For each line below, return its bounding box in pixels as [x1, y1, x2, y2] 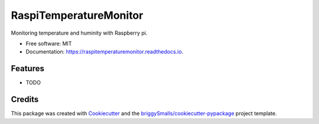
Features [11, 63, 44, 73]
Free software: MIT [25, 40, 72, 47]
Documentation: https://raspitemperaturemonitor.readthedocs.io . [25, 48, 184, 55]
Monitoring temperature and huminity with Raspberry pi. [11, 29, 148, 36]
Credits [11, 95, 39, 105]
